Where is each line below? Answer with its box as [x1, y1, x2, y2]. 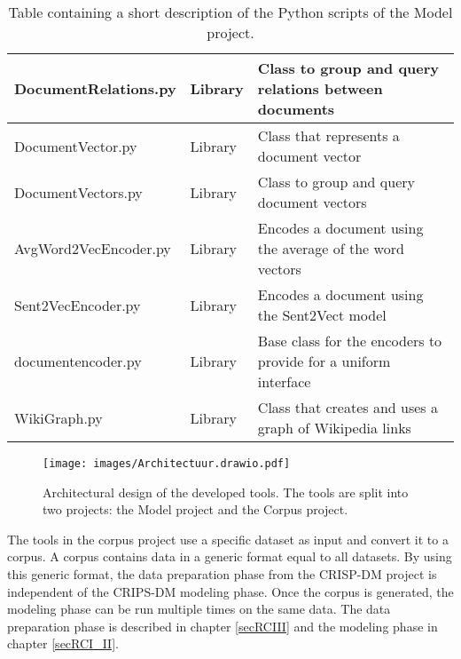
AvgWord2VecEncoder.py [14, 238, 171, 258]
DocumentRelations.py [14, 78, 176, 99]
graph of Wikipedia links [257, 417, 411, 438]
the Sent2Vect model [257, 305, 387, 325]
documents [257, 99, 335, 119]
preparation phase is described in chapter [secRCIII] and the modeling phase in [7, 616, 438, 635]
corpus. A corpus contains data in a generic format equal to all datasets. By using [7, 547, 452, 566]
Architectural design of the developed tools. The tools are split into [43, 482, 409, 501]
